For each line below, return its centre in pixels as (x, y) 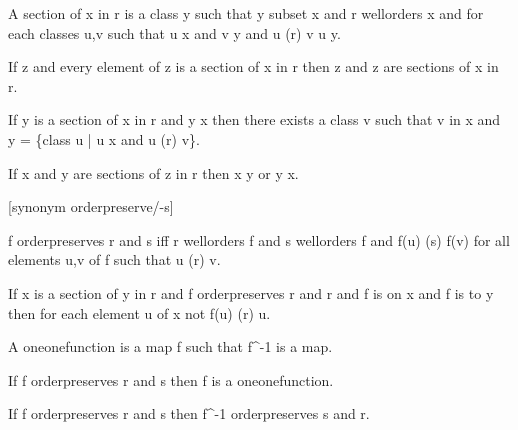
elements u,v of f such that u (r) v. (114, 259)
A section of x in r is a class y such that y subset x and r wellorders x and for (246, 13)
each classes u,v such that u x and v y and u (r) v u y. (174, 32)
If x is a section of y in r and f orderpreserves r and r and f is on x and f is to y (251, 292)
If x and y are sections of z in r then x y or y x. (153, 172)
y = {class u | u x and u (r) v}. (104, 138)
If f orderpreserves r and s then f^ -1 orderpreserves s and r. (189, 413)
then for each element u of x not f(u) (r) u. (139, 312)
